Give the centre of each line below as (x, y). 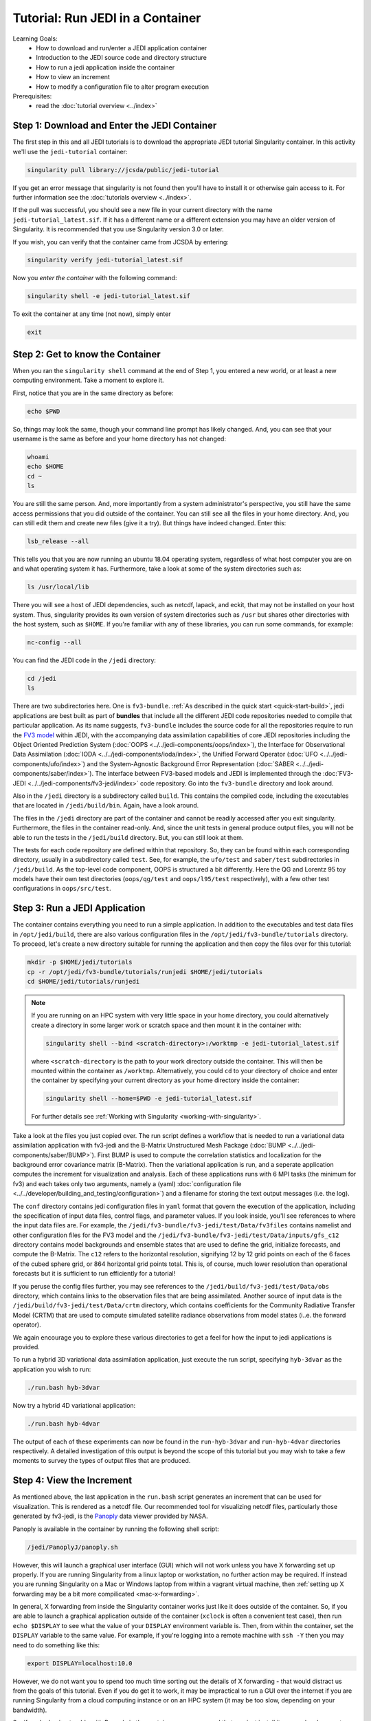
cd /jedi (42, 679)
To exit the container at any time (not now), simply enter (92, 314)
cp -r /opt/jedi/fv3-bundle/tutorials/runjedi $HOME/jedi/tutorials (145, 972)
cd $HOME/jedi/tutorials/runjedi (83, 981)
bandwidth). (30, 1710)
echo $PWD (44, 411)
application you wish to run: (52, 1369)
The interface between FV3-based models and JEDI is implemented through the (209, 774)
